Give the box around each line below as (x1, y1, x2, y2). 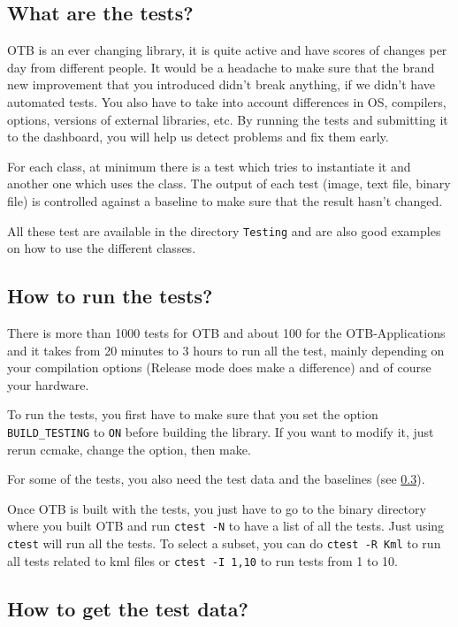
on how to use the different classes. (7, 239, 196, 257)
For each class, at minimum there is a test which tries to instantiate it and (7, 157, 411, 175)
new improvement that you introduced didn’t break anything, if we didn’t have (7, 75, 435, 94)
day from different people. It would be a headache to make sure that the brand (7, 57, 435, 76)
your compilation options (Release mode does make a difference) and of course (7, 358, 431, 377)
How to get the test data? (7, 594, 248, 622)
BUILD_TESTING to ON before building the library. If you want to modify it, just (7, 422, 434, 440)
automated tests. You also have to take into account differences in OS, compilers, (7, 92, 447, 111)
